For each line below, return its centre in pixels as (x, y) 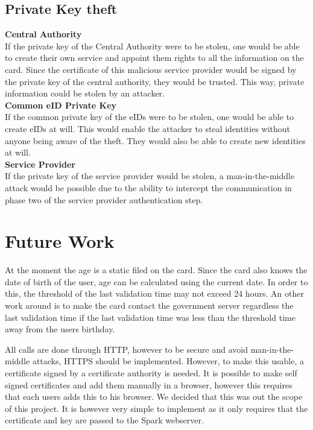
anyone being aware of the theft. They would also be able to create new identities (155, 140)
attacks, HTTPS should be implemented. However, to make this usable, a (168, 361)
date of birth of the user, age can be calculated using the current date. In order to (156, 281)
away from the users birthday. (60, 329)
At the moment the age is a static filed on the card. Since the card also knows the (156, 270)
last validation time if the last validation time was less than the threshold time (150, 317)
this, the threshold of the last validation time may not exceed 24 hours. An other (154, 293)
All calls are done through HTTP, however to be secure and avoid (126, 349)
